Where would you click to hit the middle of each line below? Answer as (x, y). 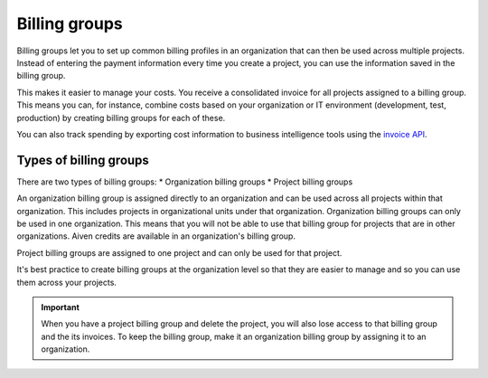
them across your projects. (67, 282)
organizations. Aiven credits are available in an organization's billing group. (156, 236)
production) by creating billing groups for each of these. (121, 118)
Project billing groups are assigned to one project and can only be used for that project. (179, 252)
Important (61, 307)
